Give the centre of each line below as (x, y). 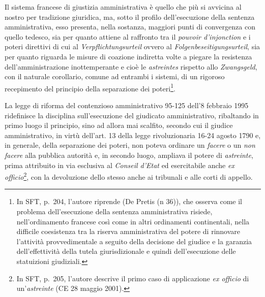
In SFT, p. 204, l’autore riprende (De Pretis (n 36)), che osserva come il (129, 201)
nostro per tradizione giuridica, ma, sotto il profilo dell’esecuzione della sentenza (130, 16)
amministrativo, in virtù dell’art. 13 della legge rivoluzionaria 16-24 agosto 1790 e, (133, 135)
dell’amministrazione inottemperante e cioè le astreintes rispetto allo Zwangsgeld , (131, 66)
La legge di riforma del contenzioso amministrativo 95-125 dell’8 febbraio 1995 (127, 105)
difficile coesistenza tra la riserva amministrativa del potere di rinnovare (128, 231)
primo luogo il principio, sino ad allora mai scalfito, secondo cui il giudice (119, 125)
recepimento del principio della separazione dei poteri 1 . (90, 87)
